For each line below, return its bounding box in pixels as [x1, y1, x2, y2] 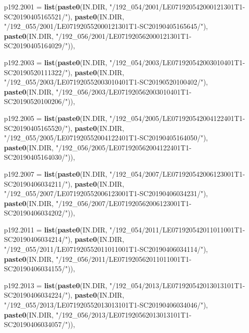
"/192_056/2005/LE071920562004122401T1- [56, 142, 192, 152]
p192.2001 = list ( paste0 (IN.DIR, [4, 1, 107, 11]
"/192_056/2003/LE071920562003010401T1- [56, 86, 192, 97]
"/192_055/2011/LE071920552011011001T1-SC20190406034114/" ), [4, 244, 208, 254]
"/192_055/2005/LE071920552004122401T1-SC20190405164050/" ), [4, 132, 208, 143]
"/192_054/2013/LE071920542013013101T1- [109, 280, 246, 290]
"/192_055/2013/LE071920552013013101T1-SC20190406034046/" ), [4, 300, 208, 310]
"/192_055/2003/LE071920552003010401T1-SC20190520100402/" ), [4, 77, 208, 87]
